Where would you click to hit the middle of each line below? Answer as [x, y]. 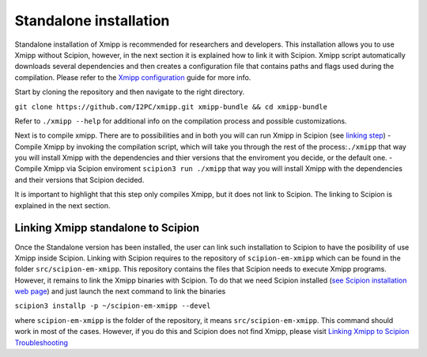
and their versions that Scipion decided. [79, 180]
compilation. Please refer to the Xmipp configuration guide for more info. [133, 77]
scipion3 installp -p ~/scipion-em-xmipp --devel [113, 306]
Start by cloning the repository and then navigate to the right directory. [130, 92]
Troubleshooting [42, 342]
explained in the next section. [62, 205]
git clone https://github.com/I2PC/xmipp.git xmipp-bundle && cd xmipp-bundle [171, 106]
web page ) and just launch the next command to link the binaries [120, 291]
